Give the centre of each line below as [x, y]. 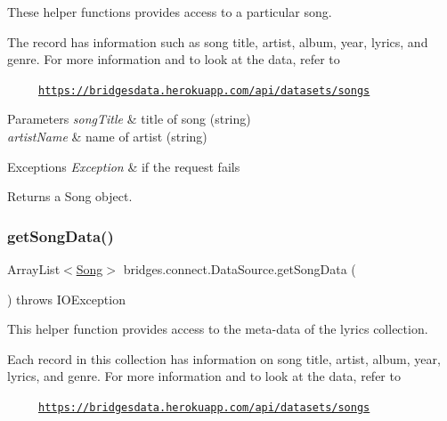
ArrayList [34, 269]
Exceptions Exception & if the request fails [124, 166]
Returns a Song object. [70, 196]
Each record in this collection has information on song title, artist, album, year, [224, 358]
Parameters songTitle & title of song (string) [129, 119]
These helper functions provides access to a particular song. [170, 12]
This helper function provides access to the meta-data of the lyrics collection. [218, 329]
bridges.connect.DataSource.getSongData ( [240, 269]
